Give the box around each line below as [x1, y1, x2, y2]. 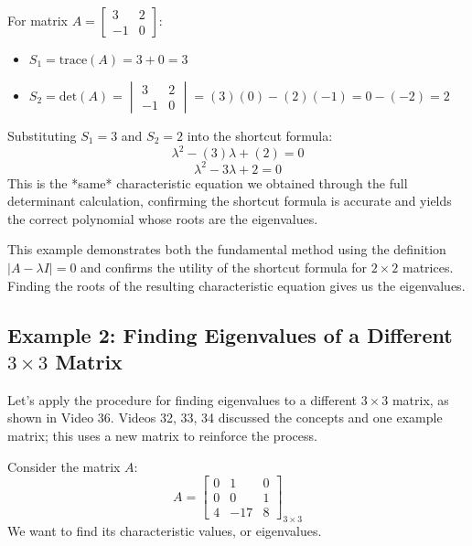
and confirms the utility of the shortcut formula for [80, 257, 368, 276]
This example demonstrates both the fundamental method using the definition [7, 240, 446, 259]
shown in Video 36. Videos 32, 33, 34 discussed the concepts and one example [7, 408, 443, 427]
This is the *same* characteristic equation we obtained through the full [7, 173, 408, 192]
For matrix [7, 11, 69, 29]
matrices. [402, 257, 454, 276]
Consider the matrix [7, 456, 121, 476]
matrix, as [392, 390, 449, 409]
